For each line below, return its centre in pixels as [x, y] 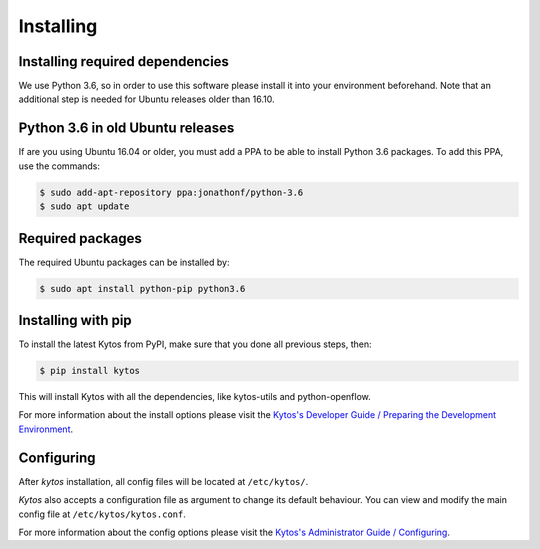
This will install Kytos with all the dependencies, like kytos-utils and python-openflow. [195, 397]
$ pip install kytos [89, 371]
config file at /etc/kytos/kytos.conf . [102, 514]
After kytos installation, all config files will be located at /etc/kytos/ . [163, 481]
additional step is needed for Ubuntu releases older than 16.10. [146, 99]
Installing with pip [75, 320]
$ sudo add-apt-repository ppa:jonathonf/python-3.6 [171, 192]
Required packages [80, 238]
